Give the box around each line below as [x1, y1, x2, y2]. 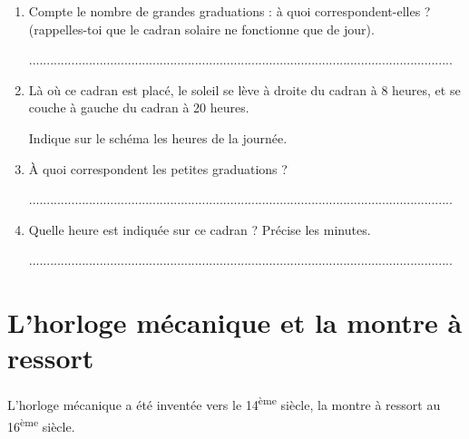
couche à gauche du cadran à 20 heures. [28, 98, 249, 117]
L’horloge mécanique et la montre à [7, 304, 463, 341]
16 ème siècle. [7, 414, 75, 435]
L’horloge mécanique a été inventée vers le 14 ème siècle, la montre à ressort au [7, 393, 441, 414]
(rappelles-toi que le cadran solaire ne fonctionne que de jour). [28, 19, 375, 38]
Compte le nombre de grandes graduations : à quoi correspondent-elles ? [28, 2, 431, 20]
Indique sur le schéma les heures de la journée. [28, 128, 288, 147]
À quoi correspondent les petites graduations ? [28, 159, 288, 178]
